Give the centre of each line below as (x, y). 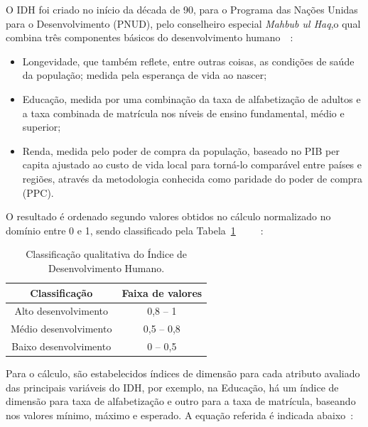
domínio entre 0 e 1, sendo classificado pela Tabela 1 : (135, 230)
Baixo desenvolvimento (61, 346)
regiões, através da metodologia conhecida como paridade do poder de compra (193, 178)
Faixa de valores (162, 292)
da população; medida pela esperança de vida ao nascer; (145, 75)
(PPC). (38, 192)
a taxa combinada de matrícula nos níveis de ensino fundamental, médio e (183, 113)
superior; (42, 127)
